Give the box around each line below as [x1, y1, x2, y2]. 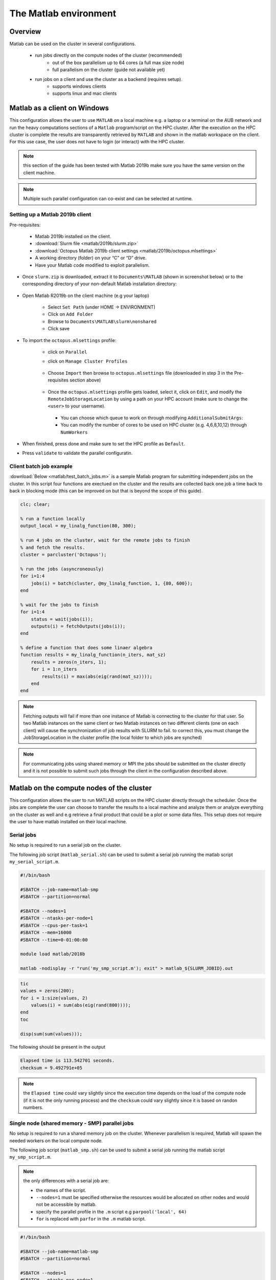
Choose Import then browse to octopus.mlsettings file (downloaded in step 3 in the [48, 370, 234, 376]
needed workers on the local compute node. [9, 1137, 103, 1144]
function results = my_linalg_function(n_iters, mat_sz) [20, 652, 166, 658]
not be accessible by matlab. [36, 1201, 97, 1208]
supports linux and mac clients [52, 90, 117, 97]
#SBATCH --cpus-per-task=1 [20, 922, 88, 928]
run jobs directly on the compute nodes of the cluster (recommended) [35, 52, 182, 58]
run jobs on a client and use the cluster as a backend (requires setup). [35, 76, 182, 82]
